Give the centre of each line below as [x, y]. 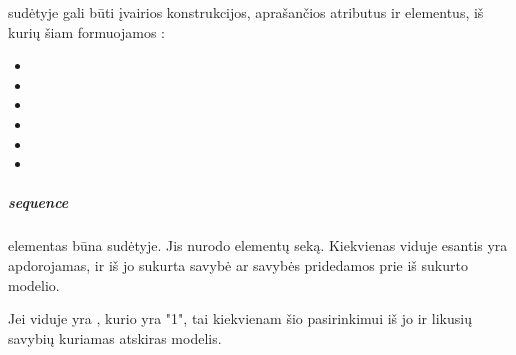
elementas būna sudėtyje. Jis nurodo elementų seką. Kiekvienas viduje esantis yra [258, 245]
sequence [38, 202]
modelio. [34, 284]
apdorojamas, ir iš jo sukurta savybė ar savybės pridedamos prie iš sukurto [238, 264]
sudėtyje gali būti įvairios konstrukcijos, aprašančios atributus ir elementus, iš [246, 12]
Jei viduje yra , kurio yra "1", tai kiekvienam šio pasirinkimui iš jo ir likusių [240, 318]
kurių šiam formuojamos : [86, 31]
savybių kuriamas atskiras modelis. [115, 337]
